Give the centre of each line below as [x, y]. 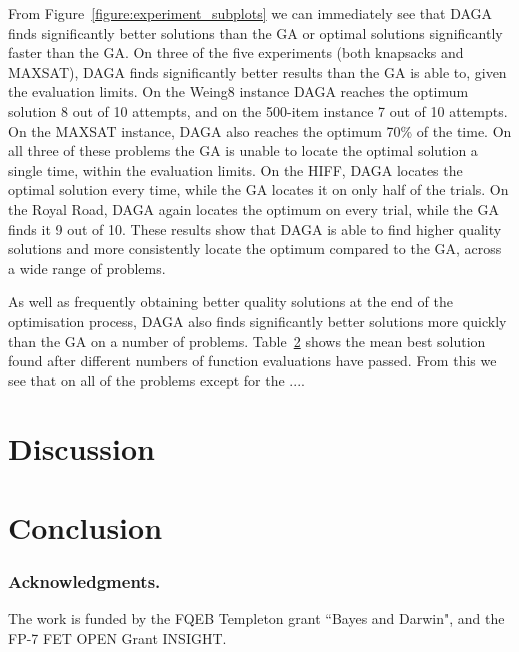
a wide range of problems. [87, 267]
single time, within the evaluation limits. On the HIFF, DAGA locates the [235, 169]
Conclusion [85, 526]
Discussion [81, 448]
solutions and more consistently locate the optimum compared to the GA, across [255, 248]
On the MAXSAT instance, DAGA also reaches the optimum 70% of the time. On [260, 130]
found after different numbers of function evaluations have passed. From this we [252, 360]
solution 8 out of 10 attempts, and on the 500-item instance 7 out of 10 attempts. [258, 110]
